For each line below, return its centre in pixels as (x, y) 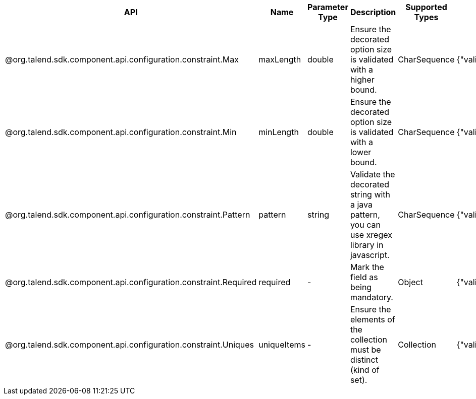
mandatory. (372, 297)
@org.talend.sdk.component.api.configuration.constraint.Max (122, 59)
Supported (426, 7)
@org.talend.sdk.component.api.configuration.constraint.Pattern (128, 215)
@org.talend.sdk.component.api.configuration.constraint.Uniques (130, 345)
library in (367, 245)
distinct (364, 360)
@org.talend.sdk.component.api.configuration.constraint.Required (131, 282)
